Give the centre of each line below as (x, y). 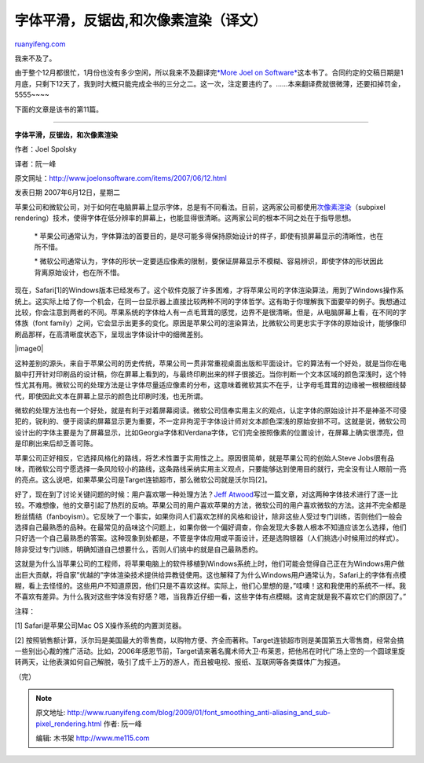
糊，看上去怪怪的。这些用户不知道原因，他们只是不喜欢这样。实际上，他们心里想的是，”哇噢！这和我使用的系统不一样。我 (210, 585)
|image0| (29, 349)
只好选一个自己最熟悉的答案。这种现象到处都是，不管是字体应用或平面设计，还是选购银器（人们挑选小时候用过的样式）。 (209, 538)
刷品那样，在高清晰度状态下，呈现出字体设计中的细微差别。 (111, 334)
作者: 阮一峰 (123, 724)
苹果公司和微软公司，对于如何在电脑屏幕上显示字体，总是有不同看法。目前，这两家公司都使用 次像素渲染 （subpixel (200, 207)
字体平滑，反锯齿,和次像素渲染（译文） (141, 20)
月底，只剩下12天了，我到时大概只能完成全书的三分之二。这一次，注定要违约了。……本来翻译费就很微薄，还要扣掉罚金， (210, 83)
